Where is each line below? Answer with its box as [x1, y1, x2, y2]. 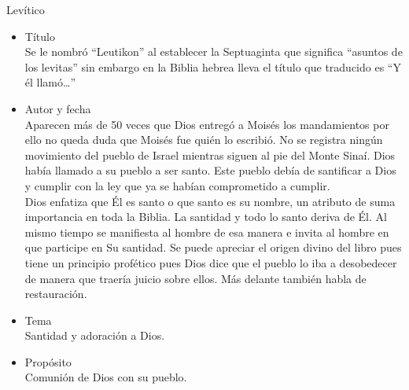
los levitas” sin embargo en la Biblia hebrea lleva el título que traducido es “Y [24, 58, 401, 75]
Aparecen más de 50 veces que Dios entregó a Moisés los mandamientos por [24, 116, 389, 132]
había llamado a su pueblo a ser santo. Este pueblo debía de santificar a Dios [24, 162, 396, 178]
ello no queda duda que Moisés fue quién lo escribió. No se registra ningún [24, 131, 383, 148]
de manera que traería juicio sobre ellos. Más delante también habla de [24, 270, 367, 286]
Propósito [24, 353, 72, 370]
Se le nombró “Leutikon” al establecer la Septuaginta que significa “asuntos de [24, 43, 403, 60]
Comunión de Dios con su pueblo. [24, 369, 187, 385]
